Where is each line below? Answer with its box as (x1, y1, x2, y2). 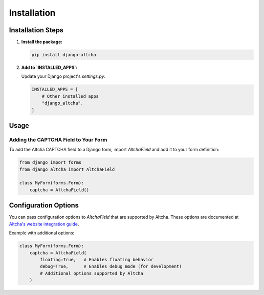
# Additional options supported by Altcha (40, 271, 144, 276)
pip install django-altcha (31, 52, 96, 58)
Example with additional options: (9, 230, 75, 236)
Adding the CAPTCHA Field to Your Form (9, 136, 108, 143)
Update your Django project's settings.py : (21, 73, 106, 79)
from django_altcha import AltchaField (19, 166, 115, 172)
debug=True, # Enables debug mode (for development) (40, 264, 182, 269)
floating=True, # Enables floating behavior (40, 257, 154, 262)
